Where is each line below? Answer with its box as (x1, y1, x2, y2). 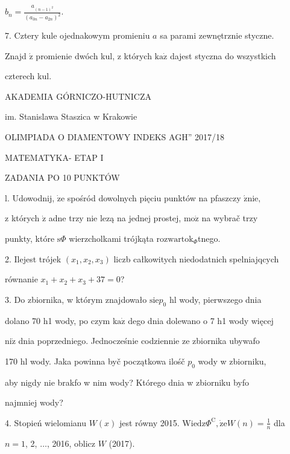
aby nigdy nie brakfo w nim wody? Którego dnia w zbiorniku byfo (5, 375, 250, 388)
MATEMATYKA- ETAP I (5, 151, 104, 163)
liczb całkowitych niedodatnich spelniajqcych (113, 252, 279, 265)
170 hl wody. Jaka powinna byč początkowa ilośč (5, 354, 185, 367)
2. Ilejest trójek (5, 252, 61, 265)
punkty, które (5, 232, 55, 245)
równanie (5, 273, 38, 285)
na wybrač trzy (201, 212, 258, 224)
